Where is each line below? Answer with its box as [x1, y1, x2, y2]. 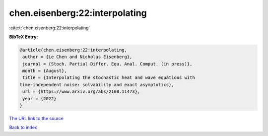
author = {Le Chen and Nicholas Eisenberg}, [22, 54, 133, 60]
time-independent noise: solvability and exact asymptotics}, [19, 82, 174, 87]
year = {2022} [22, 96, 57, 101]
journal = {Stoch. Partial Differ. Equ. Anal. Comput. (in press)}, [22, 61, 193, 67]
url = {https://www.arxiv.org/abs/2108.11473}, [22, 89, 140, 94]
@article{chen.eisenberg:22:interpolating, [19, 47, 128, 53]
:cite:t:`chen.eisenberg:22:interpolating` [9, 25, 90, 31]
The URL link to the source [9, 116, 64, 122]
